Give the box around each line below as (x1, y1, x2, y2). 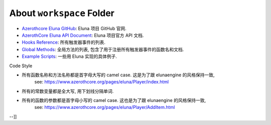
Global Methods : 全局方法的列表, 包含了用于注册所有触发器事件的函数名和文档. (22, 46, 184, 52)
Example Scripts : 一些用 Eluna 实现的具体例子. (22, 53, 117, 60)
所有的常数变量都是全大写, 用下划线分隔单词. (22, 88, 114, 94)
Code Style (9, 63, 33, 69)
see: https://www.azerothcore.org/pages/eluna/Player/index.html (34, 79, 169, 85)
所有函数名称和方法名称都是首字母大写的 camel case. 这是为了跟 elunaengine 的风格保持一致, (22, 72, 215, 78)
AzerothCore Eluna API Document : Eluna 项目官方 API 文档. (22, 32, 144, 38)
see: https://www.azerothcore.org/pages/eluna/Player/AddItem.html (34, 104, 175, 110)
